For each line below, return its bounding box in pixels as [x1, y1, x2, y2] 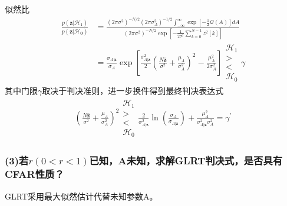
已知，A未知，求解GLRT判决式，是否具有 [89, 153, 283, 168]
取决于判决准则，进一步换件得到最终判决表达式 [42, 84, 224, 96]
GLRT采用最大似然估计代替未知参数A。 [5, 190, 158, 202]
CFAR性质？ [5, 167, 64, 181]
